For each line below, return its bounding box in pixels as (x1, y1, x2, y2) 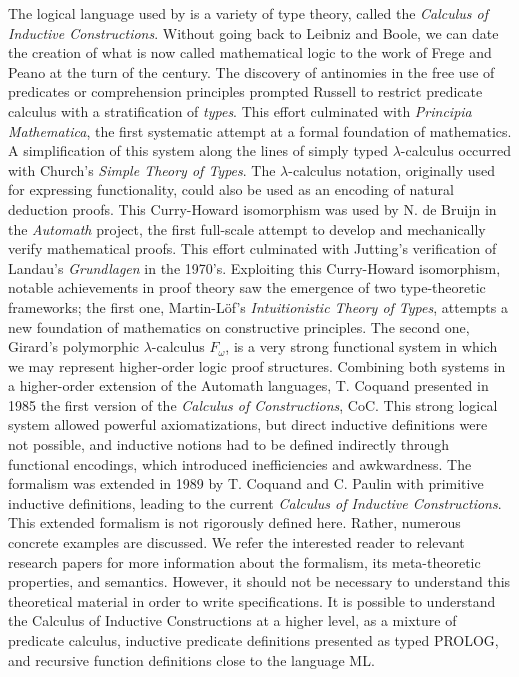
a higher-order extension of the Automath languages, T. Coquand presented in (8, 375, 489, 396)
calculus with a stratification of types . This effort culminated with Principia (8, 100, 472, 121)
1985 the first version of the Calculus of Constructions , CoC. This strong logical (8, 394, 498, 415)
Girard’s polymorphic (8, 336, 139, 357)
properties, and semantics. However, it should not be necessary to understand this (8, 571, 511, 592)
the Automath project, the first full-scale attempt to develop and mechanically (8, 218, 486, 239)
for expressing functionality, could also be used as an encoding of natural (8, 179, 454, 200)
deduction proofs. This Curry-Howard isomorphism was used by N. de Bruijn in (8, 198, 497, 219)
